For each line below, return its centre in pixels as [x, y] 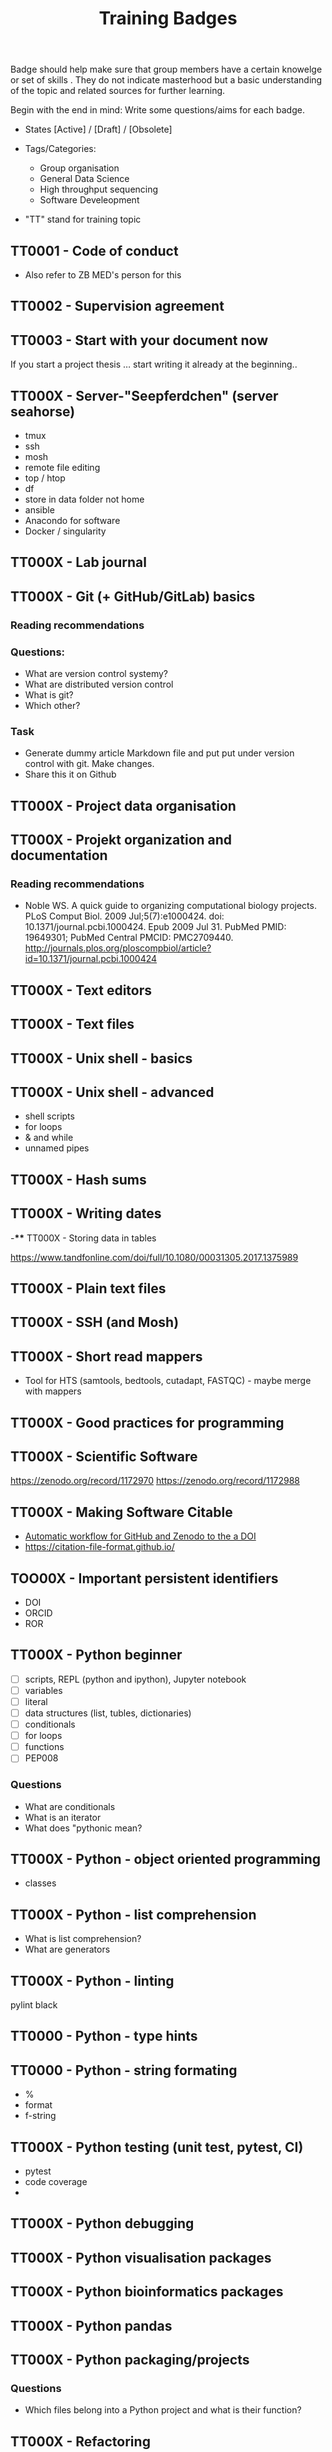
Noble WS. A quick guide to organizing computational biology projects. [170, 906]
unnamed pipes [57, 1148]
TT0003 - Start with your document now [139, 340]
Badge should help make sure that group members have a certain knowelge [166, 69]
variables [43, 1690]
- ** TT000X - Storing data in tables [83, 1238]
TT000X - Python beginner [96, 1655]
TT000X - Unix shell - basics [101, 1058]
